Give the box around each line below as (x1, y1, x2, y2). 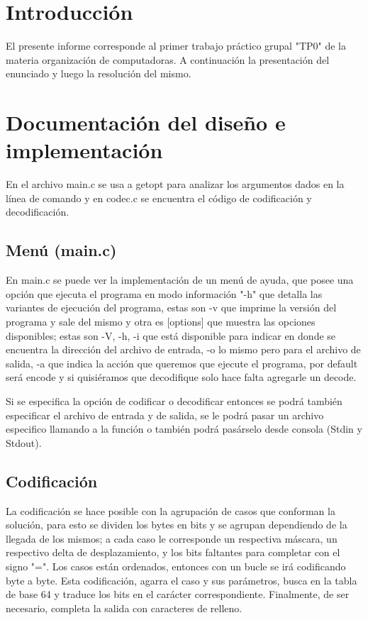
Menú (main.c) (6, 239, 117, 261)
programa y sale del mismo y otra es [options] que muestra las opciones (6, 314, 316, 328)
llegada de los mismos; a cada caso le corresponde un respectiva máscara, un (6, 531, 338, 546)
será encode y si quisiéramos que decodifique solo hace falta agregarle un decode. (6, 370, 357, 384)
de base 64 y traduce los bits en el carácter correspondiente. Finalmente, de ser (6, 587, 350, 602)
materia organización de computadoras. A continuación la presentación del (6, 52, 330, 67)
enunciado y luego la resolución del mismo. (6, 66, 191, 81)
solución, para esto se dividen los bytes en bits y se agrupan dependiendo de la (6, 517, 347, 532)
